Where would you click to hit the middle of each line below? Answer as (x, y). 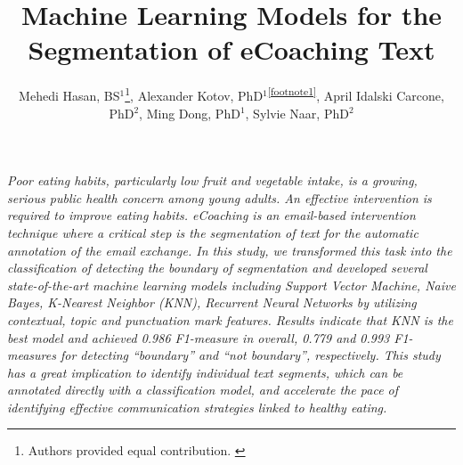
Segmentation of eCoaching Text (231, 49)
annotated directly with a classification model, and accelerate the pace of (203, 390)
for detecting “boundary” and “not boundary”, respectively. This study (250, 355)
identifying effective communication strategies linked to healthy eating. (197, 407)
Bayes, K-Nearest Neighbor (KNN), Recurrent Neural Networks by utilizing (212, 302)
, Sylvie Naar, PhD (297, 113)
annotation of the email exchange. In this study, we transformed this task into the (230, 250)
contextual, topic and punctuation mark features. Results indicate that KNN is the (230, 319)
